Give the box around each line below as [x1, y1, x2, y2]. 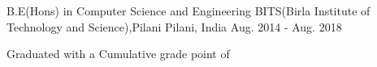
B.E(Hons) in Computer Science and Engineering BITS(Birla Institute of [6, 2, 370, 19]
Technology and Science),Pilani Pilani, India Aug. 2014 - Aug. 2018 [6, 18, 342, 35]
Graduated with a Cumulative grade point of [6, 45, 230, 62]
